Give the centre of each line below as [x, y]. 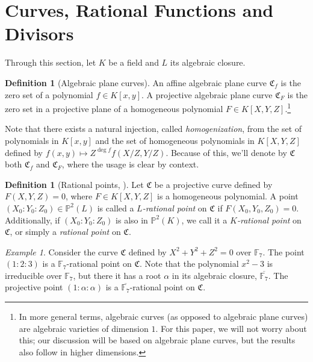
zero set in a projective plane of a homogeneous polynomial [114, 108]
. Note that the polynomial [189, 264]
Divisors [39, 33]
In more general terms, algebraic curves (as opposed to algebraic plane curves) [163, 317]
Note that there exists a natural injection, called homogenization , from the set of [153, 129]
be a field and [134, 62]
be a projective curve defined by [213, 184]
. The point [284, 251]
